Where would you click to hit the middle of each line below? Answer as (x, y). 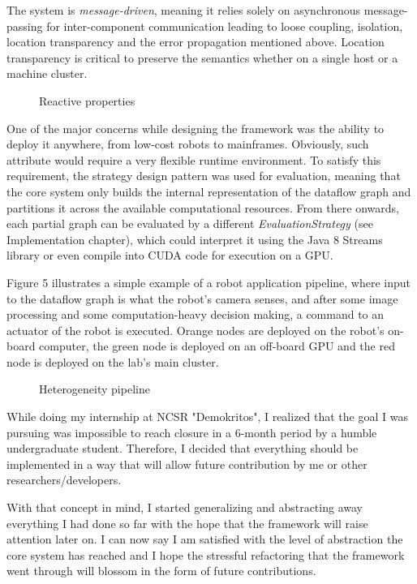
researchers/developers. (64, 480)
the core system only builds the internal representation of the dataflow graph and (209, 191)
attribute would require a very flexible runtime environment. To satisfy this (194, 159)
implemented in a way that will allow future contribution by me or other (187, 464)
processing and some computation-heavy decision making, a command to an (196, 314)
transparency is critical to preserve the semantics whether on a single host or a (202, 57)
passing (25, 26)
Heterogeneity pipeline (95, 389)
